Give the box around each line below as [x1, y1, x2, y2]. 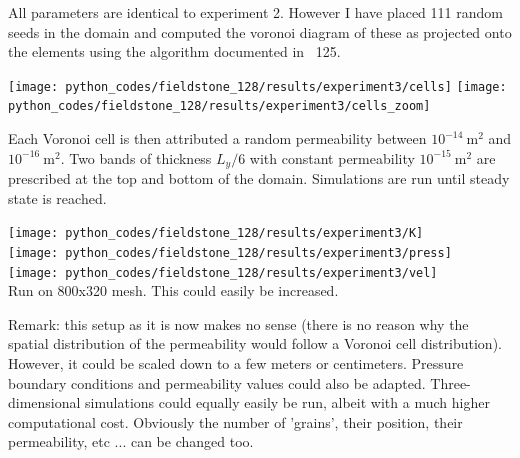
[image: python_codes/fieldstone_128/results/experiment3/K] [8, 226, 424, 241]
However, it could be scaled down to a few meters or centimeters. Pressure [8, 353, 464, 374]
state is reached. [8, 187, 107, 208]
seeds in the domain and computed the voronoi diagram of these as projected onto [8, 21, 512, 42]
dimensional [8, 392, 81, 413]
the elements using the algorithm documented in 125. [8, 41, 341, 62]
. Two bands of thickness [60, 147, 212, 168]
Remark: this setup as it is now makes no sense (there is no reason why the [8, 313, 469, 334]
